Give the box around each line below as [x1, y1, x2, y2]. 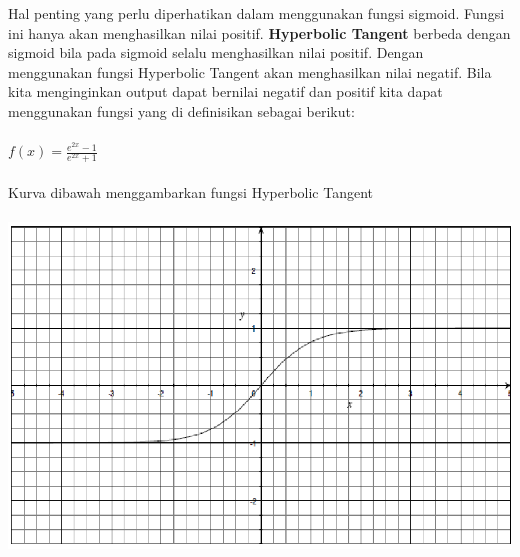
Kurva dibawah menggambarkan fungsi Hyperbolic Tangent [8, 181, 374, 202]
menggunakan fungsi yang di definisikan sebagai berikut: [8, 100, 355, 121]
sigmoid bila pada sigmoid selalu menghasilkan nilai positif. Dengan [8, 42, 424, 63]
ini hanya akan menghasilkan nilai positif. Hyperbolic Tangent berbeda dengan [8, 22, 511, 43]
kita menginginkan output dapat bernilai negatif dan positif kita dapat [8, 81, 443, 102]
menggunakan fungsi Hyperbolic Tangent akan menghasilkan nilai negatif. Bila [8, 61, 492, 82]
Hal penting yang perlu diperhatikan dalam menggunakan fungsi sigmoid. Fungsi [8, 3, 505, 23]
